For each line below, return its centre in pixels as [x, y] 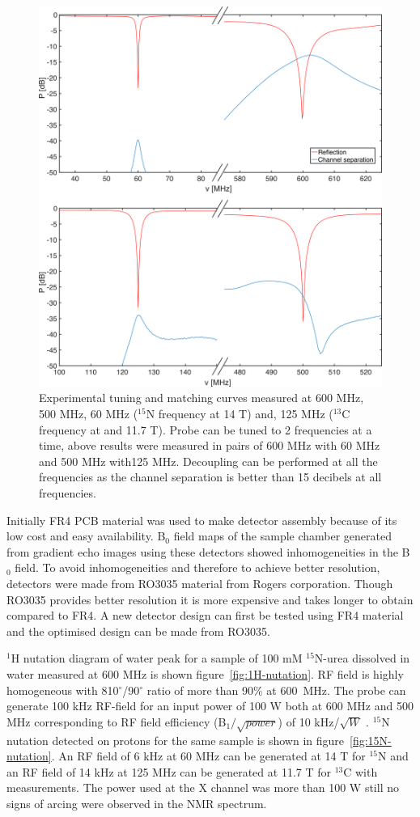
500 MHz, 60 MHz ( [89, 414]
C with [361, 771]
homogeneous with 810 [63, 690]
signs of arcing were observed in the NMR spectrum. [137, 803]
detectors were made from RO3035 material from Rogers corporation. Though [200, 583]
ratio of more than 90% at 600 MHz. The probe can [276, 690]
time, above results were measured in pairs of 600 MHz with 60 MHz [210, 445]
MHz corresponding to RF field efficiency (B [117, 721]
